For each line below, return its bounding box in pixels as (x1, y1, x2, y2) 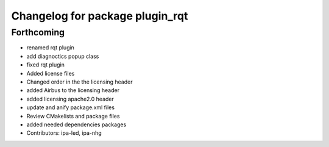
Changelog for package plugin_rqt (11, 9, 188, 23)
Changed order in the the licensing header (26, 78, 133, 85)
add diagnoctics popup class (26, 52, 99, 60)
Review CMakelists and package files (26, 112, 120, 120)
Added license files (26, 70, 75, 77)
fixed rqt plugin (26, 61, 65, 68)
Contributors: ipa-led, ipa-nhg (26, 129, 102, 137)
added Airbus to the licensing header (26, 87, 120, 94)
